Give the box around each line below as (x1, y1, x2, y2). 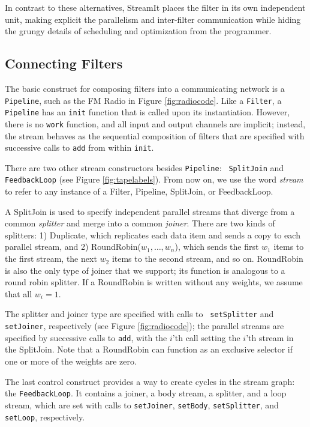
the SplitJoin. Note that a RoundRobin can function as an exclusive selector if (5, 343, 293, 356)
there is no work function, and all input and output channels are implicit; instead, (5, 117, 306, 130)
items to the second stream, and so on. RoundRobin (112, 252, 303, 265)
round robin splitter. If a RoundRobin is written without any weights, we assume (5, 276, 303, 288)
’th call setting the (172, 331, 240, 344)
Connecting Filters (5, 54, 123, 73)
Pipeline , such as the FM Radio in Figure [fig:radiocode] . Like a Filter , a (5, 94, 282, 106)
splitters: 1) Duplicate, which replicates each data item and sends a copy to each (5, 228, 300, 241)
